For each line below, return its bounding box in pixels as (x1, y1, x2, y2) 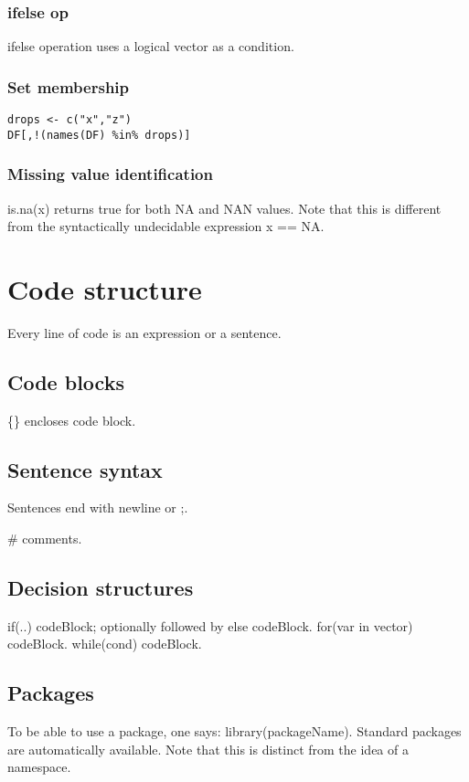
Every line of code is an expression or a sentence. (7, 322, 282, 342)
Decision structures (7, 574, 194, 602)
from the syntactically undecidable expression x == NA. (7, 217, 325, 236)
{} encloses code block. (7, 410, 136, 429)
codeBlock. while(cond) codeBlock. (7, 634, 202, 653)
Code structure (7, 269, 202, 307)
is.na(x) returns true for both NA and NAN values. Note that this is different (7, 198, 442, 217)
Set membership (7, 75, 130, 98)
